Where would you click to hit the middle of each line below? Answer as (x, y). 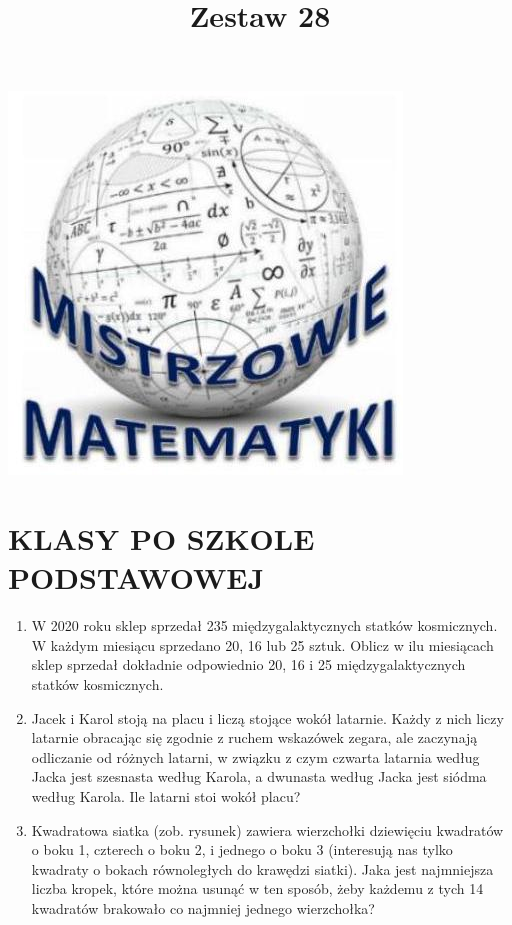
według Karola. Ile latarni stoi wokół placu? (166, 796)
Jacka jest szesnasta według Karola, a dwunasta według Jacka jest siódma (259, 776)
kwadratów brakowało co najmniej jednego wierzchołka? (203, 908)
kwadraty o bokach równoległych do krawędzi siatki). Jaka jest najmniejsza (262, 868)
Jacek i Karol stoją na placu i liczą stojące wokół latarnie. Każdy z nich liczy (267, 717)
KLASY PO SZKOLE (161, 538)
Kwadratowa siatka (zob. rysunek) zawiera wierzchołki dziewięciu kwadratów (267, 829)
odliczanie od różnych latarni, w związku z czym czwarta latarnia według (255, 756)
